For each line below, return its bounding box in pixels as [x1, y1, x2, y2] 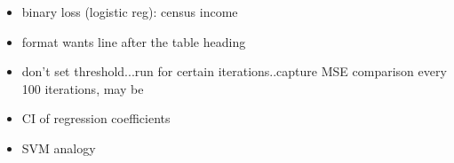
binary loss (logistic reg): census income [21, 3, 238, 20]
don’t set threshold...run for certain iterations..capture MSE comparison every [21, 62, 447, 81]
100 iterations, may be [21, 79, 144, 97]
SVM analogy [21, 138, 96, 157]
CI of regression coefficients [21, 109, 171, 128]
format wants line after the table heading [21, 32, 246, 50]
